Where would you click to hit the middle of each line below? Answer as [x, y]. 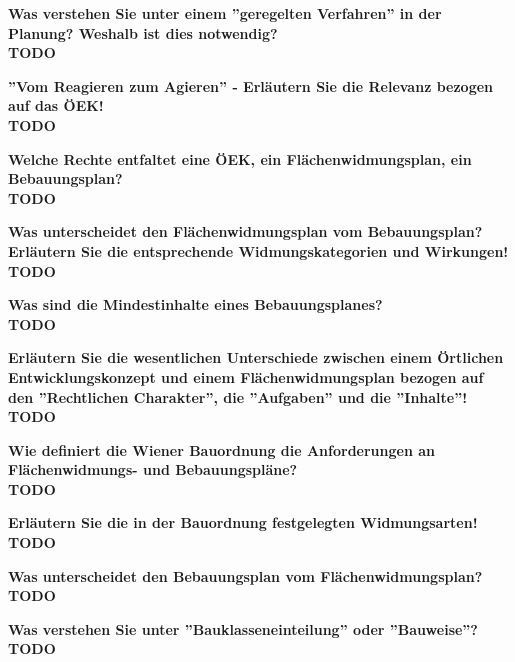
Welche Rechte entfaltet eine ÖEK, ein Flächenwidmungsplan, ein [240, 158]
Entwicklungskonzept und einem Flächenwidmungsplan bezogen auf [246, 376]
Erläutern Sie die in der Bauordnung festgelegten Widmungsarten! [243, 522]
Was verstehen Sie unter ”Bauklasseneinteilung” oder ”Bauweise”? [243, 628]
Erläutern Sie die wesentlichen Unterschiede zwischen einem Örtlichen [256, 357]
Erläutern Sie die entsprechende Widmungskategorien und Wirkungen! [258, 250]
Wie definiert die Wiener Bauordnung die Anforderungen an [222, 449]
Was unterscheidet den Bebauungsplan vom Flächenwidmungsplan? [245, 575]
